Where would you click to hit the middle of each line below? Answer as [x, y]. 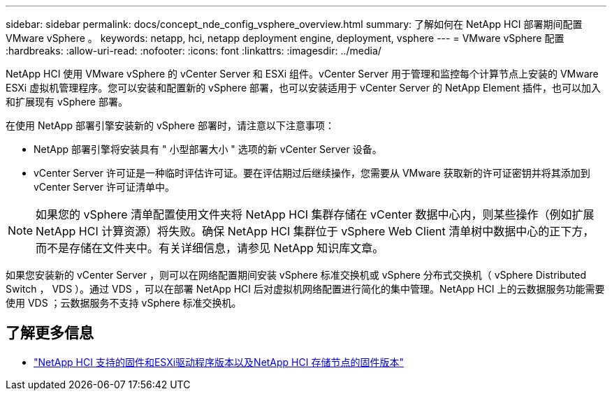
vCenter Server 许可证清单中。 [104, 187]
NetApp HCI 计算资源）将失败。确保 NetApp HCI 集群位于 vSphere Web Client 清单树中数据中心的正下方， [315, 231]
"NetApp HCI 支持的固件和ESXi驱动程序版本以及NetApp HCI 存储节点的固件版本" [219, 362]
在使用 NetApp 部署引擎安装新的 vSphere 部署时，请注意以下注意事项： [170, 125]
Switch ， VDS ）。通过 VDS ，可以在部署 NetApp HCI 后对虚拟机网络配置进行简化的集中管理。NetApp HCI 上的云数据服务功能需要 [305, 289]
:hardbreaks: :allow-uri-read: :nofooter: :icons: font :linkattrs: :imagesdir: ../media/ [194, 51]
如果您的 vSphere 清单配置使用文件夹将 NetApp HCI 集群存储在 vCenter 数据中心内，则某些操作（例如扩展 [315, 214]
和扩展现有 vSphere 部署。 [67, 102]
